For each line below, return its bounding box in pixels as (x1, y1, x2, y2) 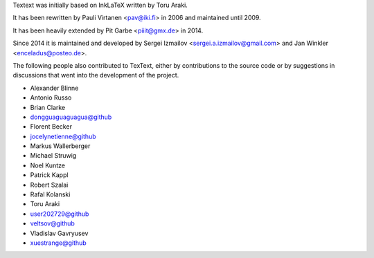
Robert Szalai (30, 181, 69, 189)
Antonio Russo (30, 93, 72, 102)
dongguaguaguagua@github (30, 113, 112, 121)
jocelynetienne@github (30, 132, 96, 140)
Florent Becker (30, 122, 73, 131)
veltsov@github (30, 219, 75, 228)
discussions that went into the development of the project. (12, 71, 179, 80)
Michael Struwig (30, 151, 77, 160)
